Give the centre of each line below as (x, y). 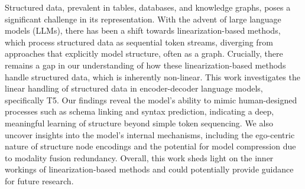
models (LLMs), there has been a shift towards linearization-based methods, (143, 30)
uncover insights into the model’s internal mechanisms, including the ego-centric (150, 134)
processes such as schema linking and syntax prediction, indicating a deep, (139, 111)
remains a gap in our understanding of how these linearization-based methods (145, 65)
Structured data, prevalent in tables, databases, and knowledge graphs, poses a (148, 7)
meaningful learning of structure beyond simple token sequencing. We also (139, 123)
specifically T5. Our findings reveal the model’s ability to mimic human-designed (151, 100)
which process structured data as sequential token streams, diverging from (139, 42)
